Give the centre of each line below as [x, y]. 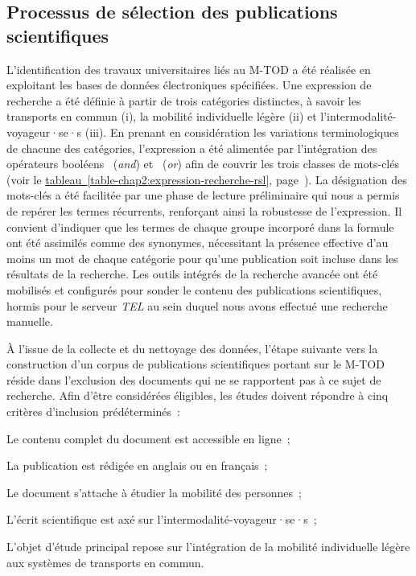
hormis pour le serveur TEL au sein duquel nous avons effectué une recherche [197, 305]
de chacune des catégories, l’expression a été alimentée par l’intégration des [192, 148]
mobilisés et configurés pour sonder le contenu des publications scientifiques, [194, 289]
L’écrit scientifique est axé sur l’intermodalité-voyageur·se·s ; [162, 519]
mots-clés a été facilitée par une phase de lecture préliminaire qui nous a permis [203, 195]
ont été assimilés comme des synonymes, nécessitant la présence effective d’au [198, 243]
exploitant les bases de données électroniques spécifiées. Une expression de [189, 85]
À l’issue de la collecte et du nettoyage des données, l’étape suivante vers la [192, 348]
